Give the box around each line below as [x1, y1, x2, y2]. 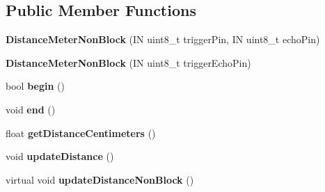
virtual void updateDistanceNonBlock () [6, 172, 194, 186]
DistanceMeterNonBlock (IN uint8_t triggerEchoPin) [6, 55, 251, 70]
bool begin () [6, 79, 65, 93]
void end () [6, 102, 56, 116]
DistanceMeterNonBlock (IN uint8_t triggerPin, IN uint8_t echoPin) [6, 32, 320, 47]
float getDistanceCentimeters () [6, 125, 156, 140]
